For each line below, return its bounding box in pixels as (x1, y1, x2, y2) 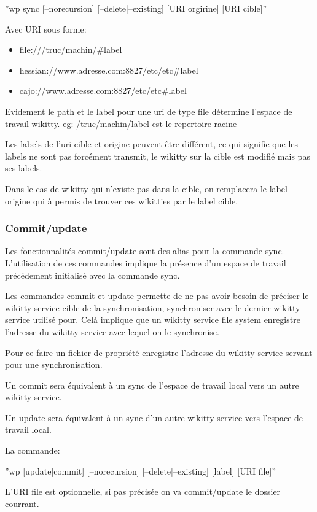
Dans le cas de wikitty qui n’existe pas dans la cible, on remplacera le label (5, 182, 288, 195)
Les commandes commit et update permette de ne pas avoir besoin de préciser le (5, 289, 309, 302)
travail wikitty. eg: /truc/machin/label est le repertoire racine (5, 117, 237, 130)
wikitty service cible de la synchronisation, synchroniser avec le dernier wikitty (5, 301, 300, 314)
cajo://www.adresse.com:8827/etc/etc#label (19, 84, 187, 97)
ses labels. (5, 161, 42, 174)
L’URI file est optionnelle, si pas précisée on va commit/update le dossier (5, 485, 281, 498)
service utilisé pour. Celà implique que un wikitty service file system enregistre (5, 313, 300, 326)
